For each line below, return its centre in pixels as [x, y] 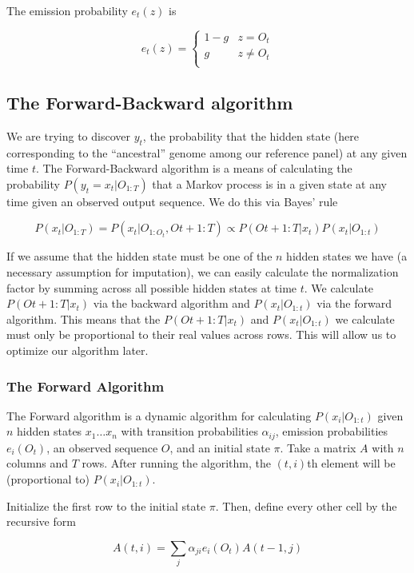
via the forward [354, 303]
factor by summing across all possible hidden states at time [152, 287]
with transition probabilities [189, 431]
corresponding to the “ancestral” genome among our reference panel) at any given [207, 152]
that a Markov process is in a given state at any [269, 183]
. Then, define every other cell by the [306, 505]
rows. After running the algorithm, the [176, 463]
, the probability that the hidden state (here [251, 135]
